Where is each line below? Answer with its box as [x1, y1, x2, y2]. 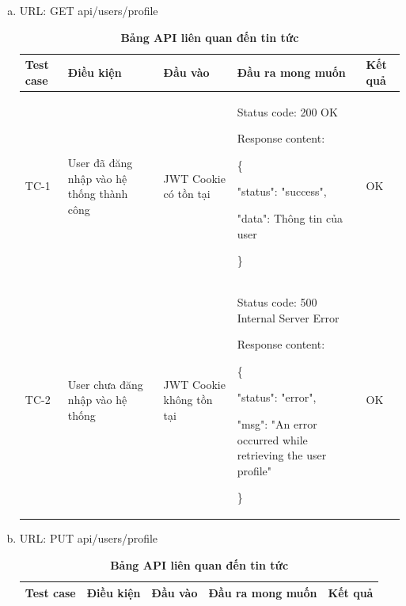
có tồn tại [163, 185, 211, 202]
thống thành [67, 185, 128, 202]
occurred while [237, 431, 308, 448]
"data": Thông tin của [237, 210, 343, 226]
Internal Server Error [237, 309, 340, 326]
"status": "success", [237, 183, 327, 200]
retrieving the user [237, 447, 327, 463]
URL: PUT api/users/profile [19, 530, 158, 547]
